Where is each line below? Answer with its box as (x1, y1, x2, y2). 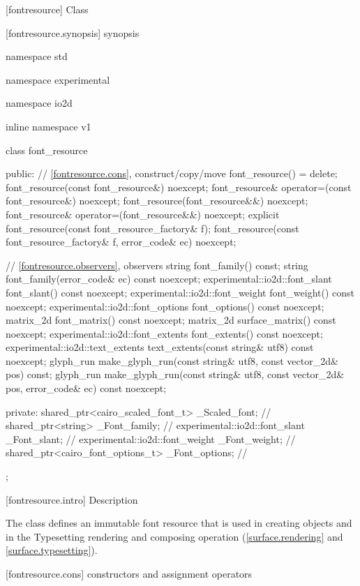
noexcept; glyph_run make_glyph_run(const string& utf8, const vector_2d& (6, 353, 338, 368)
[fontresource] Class (6, 2, 89, 16)
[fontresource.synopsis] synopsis (6, 25, 140, 40)
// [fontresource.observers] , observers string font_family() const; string (6, 257, 308, 272)
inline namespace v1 (6, 119, 91, 133)
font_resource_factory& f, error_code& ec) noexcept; (6, 234, 237, 249)
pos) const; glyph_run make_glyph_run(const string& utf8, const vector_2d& (6, 367, 345, 382)
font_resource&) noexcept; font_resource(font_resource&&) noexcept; (6, 193, 308, 208)
